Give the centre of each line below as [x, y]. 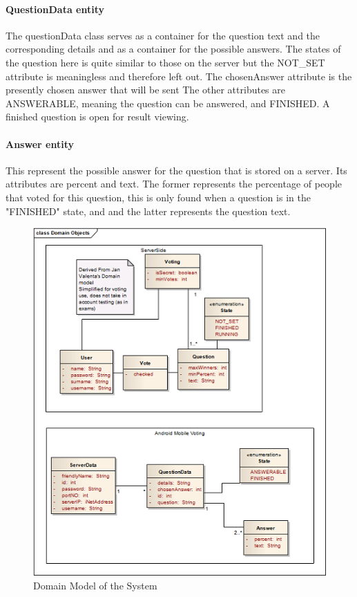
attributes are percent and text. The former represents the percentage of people [174, 184]
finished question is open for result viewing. [97, 117]
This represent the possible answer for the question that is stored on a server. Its [176, 170]
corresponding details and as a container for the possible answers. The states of [173, 49]
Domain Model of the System [95, 585]
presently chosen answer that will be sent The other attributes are [145, 90]
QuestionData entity [55, 9]
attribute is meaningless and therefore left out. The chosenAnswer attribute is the [179, 76]
